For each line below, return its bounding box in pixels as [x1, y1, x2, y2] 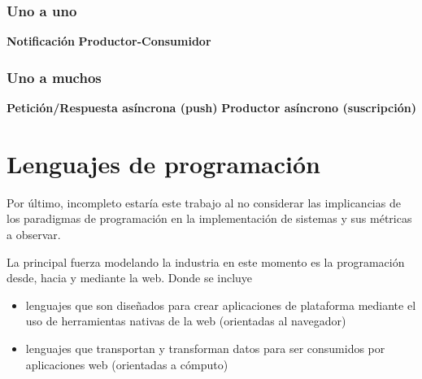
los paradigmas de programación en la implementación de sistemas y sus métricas [7, 210, 412, 227]
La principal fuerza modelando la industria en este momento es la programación [7, 253, 405, 270]
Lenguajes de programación [7, 146, 320, 180]
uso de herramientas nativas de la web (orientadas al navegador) [25, 312, 346, 329]
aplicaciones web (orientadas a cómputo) [25, 355, 228, 372]
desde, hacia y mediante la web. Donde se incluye [7, 269, 253, 286]
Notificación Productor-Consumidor [7, 33, 211, 50]
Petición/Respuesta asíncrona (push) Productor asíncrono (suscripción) [7, 99, 416, 116]
